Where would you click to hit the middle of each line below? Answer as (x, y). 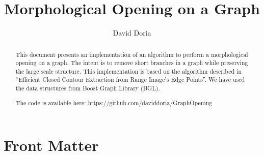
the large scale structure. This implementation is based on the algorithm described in (128, 71)
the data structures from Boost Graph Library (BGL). (88, 88)
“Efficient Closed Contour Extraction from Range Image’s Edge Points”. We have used (130, 80)
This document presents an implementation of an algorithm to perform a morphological (132, 54)
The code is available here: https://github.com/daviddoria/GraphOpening (114, 102)
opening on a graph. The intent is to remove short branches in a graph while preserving (132, 63)
